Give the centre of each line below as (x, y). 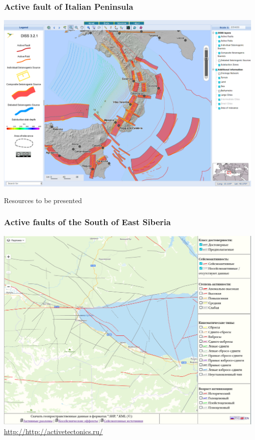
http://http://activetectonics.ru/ (53, 431)
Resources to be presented (43, 200)
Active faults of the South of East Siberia (88, 222)
